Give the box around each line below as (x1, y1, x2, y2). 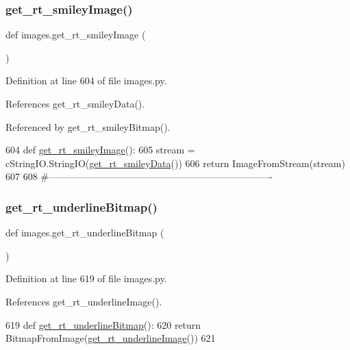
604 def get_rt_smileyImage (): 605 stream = (5, 142, 195, 157)
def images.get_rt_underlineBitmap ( (5, 225, 164, 240)
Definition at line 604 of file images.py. (5, 73, 167, 88)
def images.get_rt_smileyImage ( (5, 27, 146, 42)
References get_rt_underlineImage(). (5, 294, 162, 308)
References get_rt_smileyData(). (5, 97, 145, 110)
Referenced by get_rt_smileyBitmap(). (5, 119, 171, 134)
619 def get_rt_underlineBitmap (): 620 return (5, 317, 201, 332)
